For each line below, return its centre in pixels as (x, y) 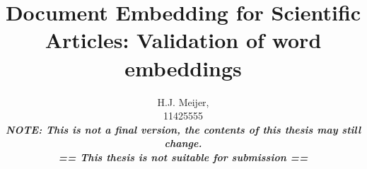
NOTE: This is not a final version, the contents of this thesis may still (183, 129)
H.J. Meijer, (183, 101)
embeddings (183, 68)
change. (183, 143)
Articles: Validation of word (183, 40)
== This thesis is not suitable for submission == (183, 157)
